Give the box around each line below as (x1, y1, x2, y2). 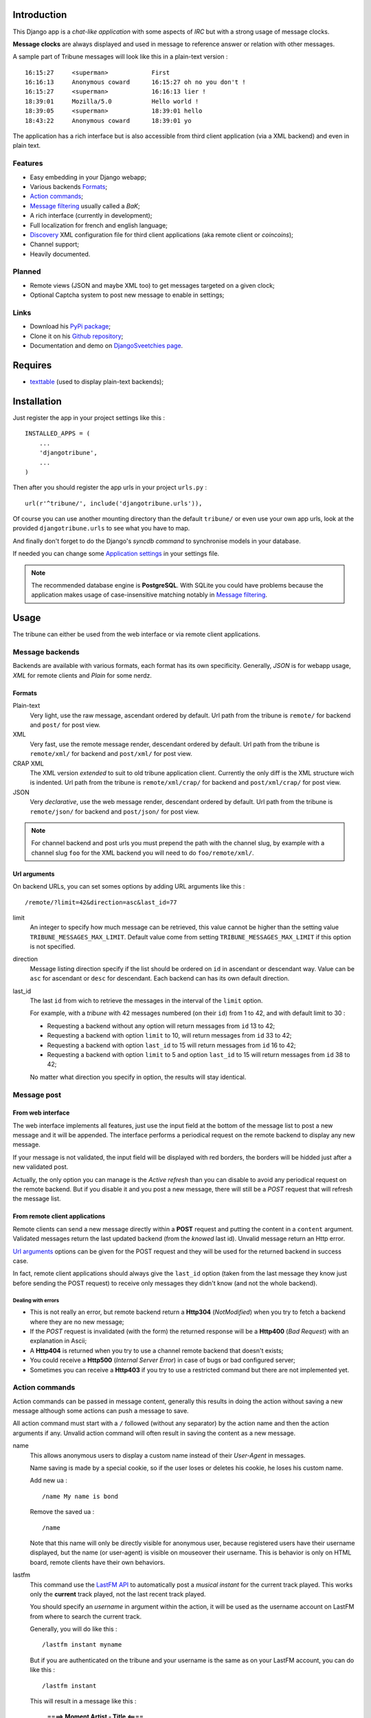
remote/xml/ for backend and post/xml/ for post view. (30, 750, 192, 758)
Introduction (12, 9, 67, 21)
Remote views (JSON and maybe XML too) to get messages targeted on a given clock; (30, 281, 275, 289)
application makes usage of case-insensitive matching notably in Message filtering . (31, 591, 268, 599)
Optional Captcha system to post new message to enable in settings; (30, 291, 225, 299)
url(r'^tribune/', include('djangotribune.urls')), (25, 499, 203, 507)
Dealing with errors (12, 1297, 60, 1304)
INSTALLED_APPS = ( (25, 429, 91, 438)
